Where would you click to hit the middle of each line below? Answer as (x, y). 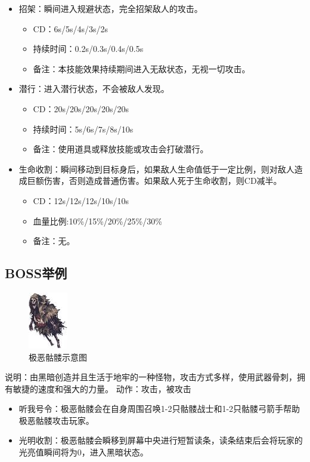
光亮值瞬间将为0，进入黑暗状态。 (83, 452)
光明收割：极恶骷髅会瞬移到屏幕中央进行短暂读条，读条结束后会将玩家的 (161, 440)
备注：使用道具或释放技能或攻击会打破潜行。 (121, 149)
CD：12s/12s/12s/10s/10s (81, 200)
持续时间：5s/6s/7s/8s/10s (83, 129)
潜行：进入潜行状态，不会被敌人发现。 (94, 89)
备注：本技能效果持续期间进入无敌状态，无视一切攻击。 (142, 68)
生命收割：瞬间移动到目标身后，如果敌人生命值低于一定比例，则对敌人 (156, 169)
